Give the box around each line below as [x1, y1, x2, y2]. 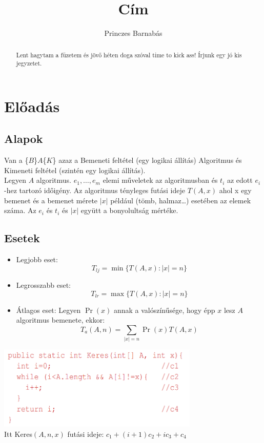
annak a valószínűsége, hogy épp [113, 304, 215, 315]
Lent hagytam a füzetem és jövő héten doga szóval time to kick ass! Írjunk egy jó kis [16, 50, 242, 59]
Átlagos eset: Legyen [16, 304, 81, 315]
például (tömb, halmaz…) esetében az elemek [110, 195, 251, 205]
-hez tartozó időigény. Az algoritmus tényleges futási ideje [4, 185, 186, 195]
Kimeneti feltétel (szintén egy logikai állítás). [4, 164, 146, 175]
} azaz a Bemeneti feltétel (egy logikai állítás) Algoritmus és [52, 155, 242, 165]
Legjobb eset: [16, 254, 58, 264]
